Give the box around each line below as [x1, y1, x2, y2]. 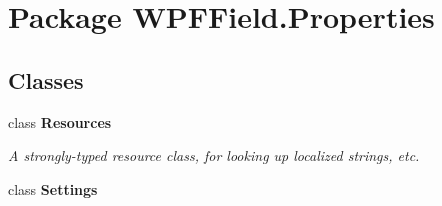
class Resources [8, 111, 112, 132]
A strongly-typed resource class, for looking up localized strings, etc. [8, 145, 420, 166]
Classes [8, 64, 84, 95]
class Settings [8, 178, 98, 199]
